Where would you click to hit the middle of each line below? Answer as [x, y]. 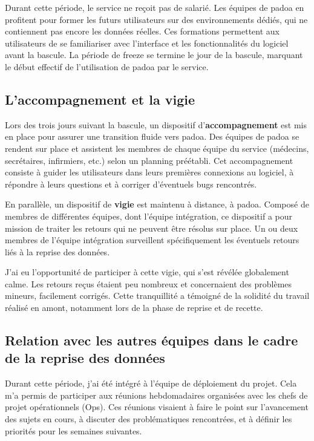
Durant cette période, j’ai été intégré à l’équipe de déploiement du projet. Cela [151, 383]
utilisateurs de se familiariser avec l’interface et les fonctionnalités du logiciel [147, 43]
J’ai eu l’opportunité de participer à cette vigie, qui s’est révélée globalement [147, 272]
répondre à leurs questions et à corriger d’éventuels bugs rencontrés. [131, 184]
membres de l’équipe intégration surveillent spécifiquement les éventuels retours [152, 240]
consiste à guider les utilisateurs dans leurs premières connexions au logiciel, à [149, 172]
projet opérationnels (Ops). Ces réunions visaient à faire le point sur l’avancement [157, 407]
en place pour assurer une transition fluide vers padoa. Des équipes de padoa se [152, 136]
